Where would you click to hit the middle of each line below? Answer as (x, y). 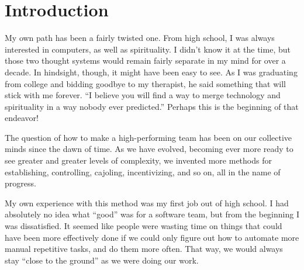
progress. (20, 183)
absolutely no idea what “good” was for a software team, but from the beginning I (152, 214)
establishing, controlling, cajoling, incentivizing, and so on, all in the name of (143, 172)
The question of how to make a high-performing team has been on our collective (148, 137)
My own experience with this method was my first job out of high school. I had (147, 202)
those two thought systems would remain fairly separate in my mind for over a (145, 60)
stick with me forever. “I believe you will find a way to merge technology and (143, 95)
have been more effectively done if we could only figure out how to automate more (152, 237)
